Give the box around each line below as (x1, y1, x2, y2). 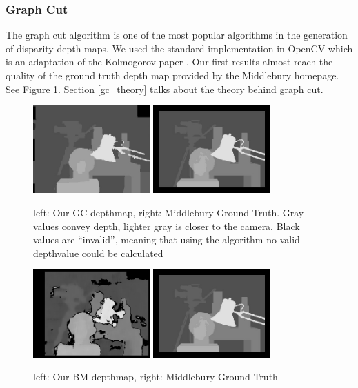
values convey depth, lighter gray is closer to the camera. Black (33, 218, 300, 233)
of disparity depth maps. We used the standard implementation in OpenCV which (6, 41, 353, 55)
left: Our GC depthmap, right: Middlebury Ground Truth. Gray (33, 205, 304, 219)
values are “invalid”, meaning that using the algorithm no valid (33, 232, 300, 247)
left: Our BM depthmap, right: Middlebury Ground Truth (33, 369, 278, 384)
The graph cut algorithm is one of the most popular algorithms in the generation (6, 28, 348, 42)
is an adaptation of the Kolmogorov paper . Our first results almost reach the (6, 54, 333, 69)
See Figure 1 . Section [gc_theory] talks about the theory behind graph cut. (6, 81, 324, 96)
